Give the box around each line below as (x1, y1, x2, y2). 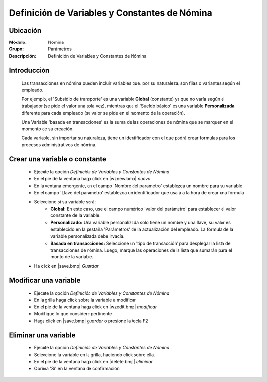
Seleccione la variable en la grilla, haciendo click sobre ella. (34, 351, 155, 358)
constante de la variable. (50, 212, 101, 218)
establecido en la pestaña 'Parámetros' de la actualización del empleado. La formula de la (50, 226, 234, 232)
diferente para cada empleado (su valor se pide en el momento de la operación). (21, 110, 185, 116)
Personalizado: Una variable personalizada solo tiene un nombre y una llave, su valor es (50, 219, 231, 225)
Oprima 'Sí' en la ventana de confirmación (34, 366, 120, 372)
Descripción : (9, 53, 37, 59)
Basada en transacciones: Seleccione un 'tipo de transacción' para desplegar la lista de (50, 240, 231, 246)
